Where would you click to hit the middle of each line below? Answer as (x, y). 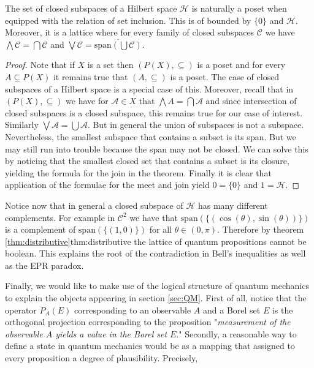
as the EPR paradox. (44, 265)
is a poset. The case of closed (225, 76)
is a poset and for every (241, 65)
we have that (154, 217)
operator (21, 310)
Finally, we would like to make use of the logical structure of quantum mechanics (157, 286)
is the (282, 310)
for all (160, 229)
